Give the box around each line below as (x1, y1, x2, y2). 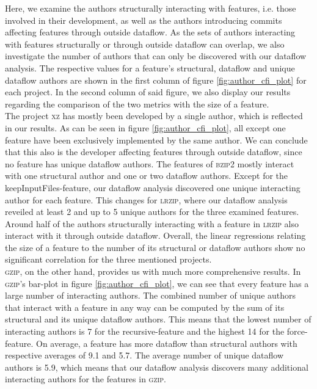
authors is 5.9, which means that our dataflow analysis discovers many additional (5, 360, 308, 373)
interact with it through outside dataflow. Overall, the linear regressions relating (5, 229, 306, 242)
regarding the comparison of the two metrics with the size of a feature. (5, 97, 269, 110)
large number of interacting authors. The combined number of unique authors (5, 289, 296, 302)
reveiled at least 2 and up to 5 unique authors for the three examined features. (5, 205, 299, 218)
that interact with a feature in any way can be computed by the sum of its (5, 300, 285, 313)
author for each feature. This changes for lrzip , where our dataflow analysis (5, 193, 288, 206)
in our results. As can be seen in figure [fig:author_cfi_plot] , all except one (5, 121, 286, 134)
